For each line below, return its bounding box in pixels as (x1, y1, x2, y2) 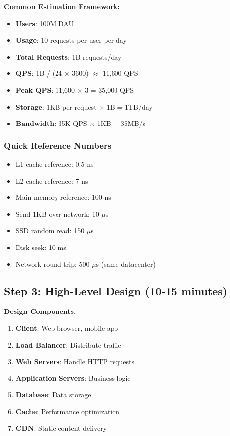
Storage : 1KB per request (15, 101, 97, 112)
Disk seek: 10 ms (15, 242, 66, 252)
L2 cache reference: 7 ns (15, 175, 88, 186)
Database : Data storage (15, 389, 91, 400)
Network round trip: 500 (15, 258, 90, 269)
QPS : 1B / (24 (15, 68, 62, 78)
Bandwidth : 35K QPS (15, 118, 87, 128)
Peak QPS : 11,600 (15, 84, 75, 95)
